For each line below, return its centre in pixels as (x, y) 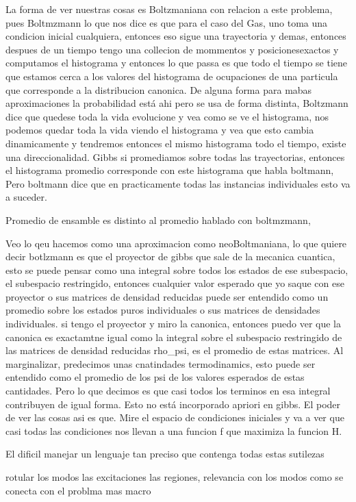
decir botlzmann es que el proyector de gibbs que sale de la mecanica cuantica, (170, 256)
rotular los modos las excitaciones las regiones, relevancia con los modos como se (175, 477)
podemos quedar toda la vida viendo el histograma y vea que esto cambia (160, 130)
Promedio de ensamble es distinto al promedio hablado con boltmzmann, (158, 219)
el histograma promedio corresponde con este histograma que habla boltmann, (170, 170)
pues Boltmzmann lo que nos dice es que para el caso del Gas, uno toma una (167, 22)
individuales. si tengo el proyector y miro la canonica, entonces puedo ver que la (173, 324)
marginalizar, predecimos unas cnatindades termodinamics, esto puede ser (161, 363)
